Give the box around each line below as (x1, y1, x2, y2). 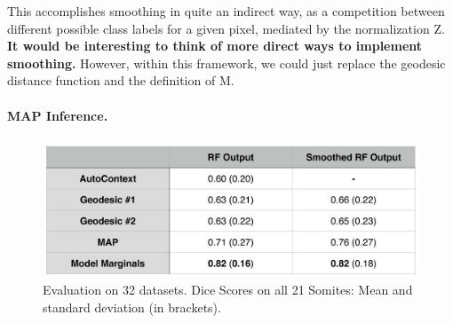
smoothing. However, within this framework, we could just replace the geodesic (7, 53, 446, 72)
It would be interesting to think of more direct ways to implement (7, 36, 423, 55)
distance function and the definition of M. (7, 71, 234, 90)
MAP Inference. (7, 106, 108, 124)
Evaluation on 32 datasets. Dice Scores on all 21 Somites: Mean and (43, 280, 413, 299)
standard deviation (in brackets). (43, 297, 221, 316)
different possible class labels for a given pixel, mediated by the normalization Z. (7, 19, 445, 37)
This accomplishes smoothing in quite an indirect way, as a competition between (7, 2, 445, 20)
